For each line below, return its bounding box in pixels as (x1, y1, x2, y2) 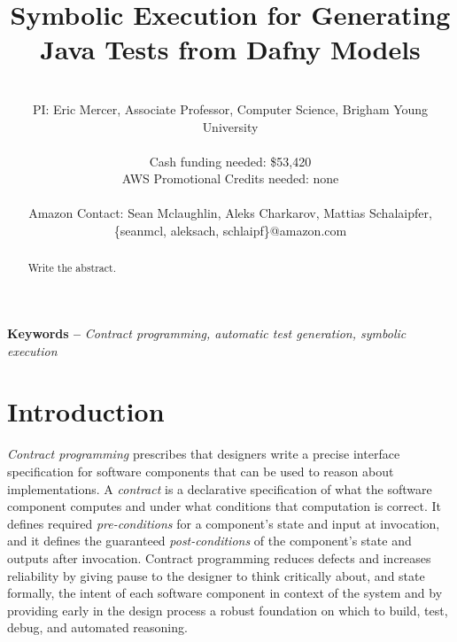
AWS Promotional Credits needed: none (121, 169, 339, 188)
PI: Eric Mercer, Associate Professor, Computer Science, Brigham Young (32, 99, 429, 118)
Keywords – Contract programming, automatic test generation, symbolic (7, 324, 407, 343)
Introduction (7, 393, 165, 429)
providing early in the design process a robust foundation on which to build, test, (7, 600, 448, 619)
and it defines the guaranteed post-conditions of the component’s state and (7, 531, 412, 550)
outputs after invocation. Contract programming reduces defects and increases (7, 548, 431, 567)
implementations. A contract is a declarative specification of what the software (7, 479, 432, 498)
